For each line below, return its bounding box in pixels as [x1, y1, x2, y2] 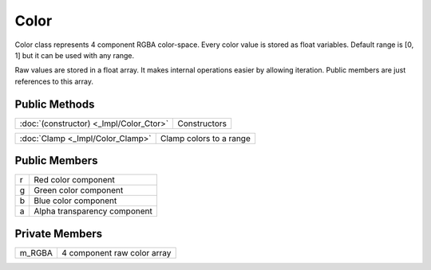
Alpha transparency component [34, 205, 153, 217]
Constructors [177, 118, 227, 129]
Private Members [14, 227, 103, 241]
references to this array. [14, 76, 94, 86]
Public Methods [14, 97, 95, 111]
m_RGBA [19, 247, 53, 258]
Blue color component [34, 195, 117, 206]
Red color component [34, 174, 116, 186]
